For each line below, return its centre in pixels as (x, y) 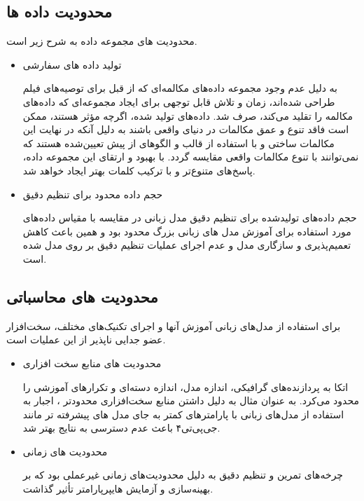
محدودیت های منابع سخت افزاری (92, 363)
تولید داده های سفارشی (72, 64)
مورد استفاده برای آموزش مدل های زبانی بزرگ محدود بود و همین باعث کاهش (187, 231)
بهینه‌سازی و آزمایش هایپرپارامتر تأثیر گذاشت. (118, 489)
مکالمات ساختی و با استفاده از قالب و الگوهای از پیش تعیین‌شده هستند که (178, 143)
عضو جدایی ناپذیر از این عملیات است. (86, 339)
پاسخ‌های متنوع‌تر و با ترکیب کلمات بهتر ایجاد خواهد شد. (139, 170)
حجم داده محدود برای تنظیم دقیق (93, 194)
